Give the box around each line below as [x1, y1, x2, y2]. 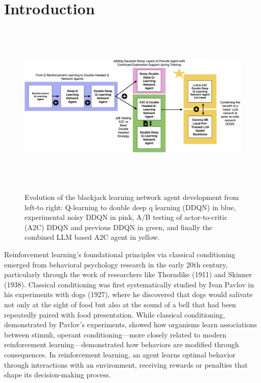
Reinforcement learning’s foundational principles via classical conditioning [4, 249, 235, 260]
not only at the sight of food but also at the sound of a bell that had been [4, 299, 236, 310]
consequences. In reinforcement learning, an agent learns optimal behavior [4, 349, 236, 359]
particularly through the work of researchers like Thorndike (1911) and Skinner [4, 269, 252, 280]
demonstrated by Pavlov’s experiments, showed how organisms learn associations [4, 319, 257, 330]
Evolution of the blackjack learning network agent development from [25, 192, 239, 202]
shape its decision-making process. [4, 369, 111, 380]
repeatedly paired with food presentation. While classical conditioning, [4, 309, 225, 320]
